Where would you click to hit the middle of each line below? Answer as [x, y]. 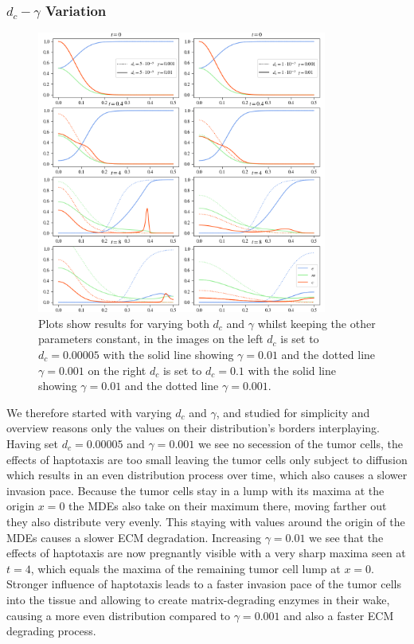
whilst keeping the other [316, 323]
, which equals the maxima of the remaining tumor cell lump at [186, 568]
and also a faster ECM [339, 615]
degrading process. [51, 631]
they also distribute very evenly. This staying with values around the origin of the [206, 521]
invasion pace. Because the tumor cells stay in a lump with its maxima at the [195, 490]
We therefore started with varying [89, 412]
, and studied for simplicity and [293, 412]
